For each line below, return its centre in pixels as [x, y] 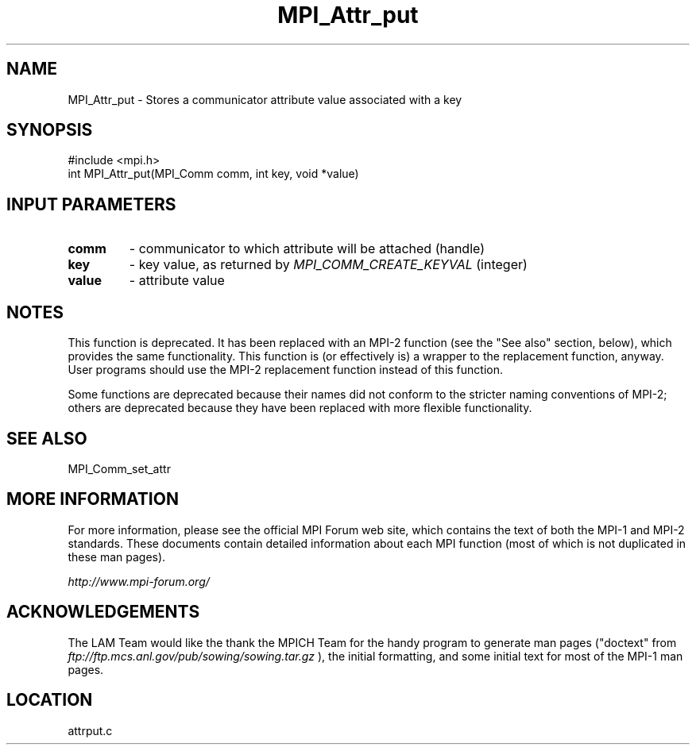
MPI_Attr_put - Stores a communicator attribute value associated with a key [265, 99]
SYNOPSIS [50, 130]
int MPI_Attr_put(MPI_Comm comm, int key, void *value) [213, 174]
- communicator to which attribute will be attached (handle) [307, 249]
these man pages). [117, 557]
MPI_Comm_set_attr [119, 468]
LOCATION [50, 700]
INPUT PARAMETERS [91, 204]
